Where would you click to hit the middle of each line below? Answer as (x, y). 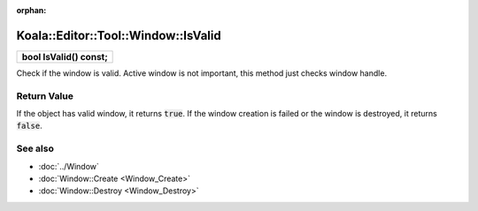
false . (30, 126)
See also (35, 148)
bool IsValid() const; (65, 57)
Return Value (45, 95)
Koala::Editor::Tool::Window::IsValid (119, 35)
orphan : (31, 10)
